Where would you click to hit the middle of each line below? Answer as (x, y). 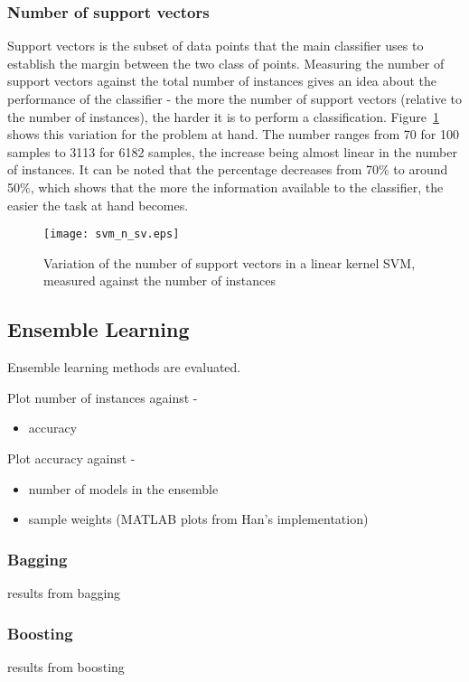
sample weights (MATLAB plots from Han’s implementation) (198, 519)
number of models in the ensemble (123, 488)
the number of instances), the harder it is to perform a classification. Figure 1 (223, 116)
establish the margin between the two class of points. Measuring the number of (226, 63)
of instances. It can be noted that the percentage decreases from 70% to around (228, 169)
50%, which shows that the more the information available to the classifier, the (225, 187)
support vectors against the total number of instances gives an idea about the (222, 81)
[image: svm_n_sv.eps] (112, 234)
